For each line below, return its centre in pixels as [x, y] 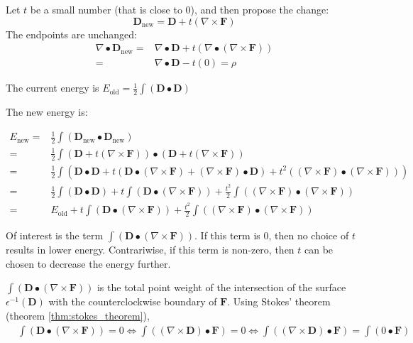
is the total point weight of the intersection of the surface [221, 287]
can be [319, 250]
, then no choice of [309, 235]
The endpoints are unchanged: [71, 34]
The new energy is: [47, 112]
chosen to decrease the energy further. [88, 263]
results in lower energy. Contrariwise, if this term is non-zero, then [150, 250]
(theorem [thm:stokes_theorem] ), [78, 315]
